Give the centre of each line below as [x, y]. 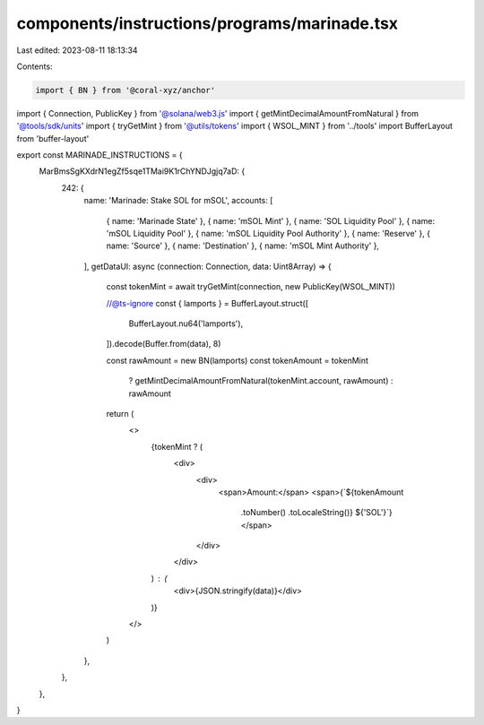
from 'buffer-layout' [53, 138]
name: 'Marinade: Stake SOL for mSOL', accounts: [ [178, 201]
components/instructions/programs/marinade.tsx [207, 23]
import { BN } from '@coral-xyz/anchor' [125, 90]
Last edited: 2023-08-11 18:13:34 [77, 50]
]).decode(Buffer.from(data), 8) [164, 344]
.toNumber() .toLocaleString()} [297, 513]
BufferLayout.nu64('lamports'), [186, 324]
